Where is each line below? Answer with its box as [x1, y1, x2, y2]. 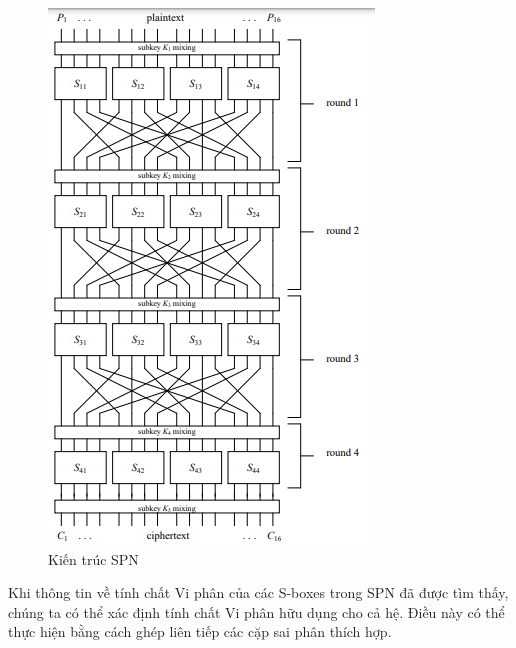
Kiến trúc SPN [48, 548, 139, 569]
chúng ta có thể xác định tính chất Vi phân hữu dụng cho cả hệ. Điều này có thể [8, 601, 505, 622]
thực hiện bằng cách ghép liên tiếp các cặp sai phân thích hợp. [8, 621, 392, 642]
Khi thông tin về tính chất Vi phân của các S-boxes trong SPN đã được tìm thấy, [8, 582, 509, 603]
